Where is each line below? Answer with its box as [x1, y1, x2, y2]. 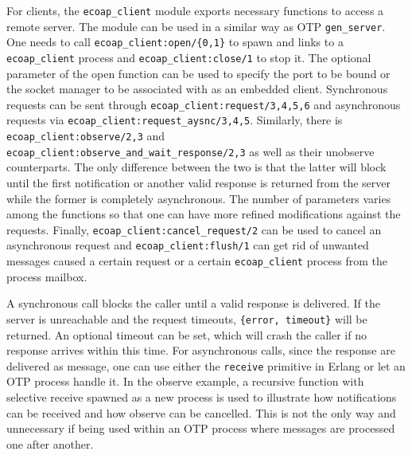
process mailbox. [6, 268, 87, 284]
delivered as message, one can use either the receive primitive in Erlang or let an [6, 357, 406, 374]
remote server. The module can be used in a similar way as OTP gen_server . [6, 18, 386, 34]
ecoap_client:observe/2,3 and [6, 127, 165, 144]
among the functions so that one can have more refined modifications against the [6, 206, 401, 222]
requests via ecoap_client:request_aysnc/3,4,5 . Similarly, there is [6, 112, 343, 128]
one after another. [6, 435, 94, 452]
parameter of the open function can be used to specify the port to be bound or [6, 65, 391, 81]
